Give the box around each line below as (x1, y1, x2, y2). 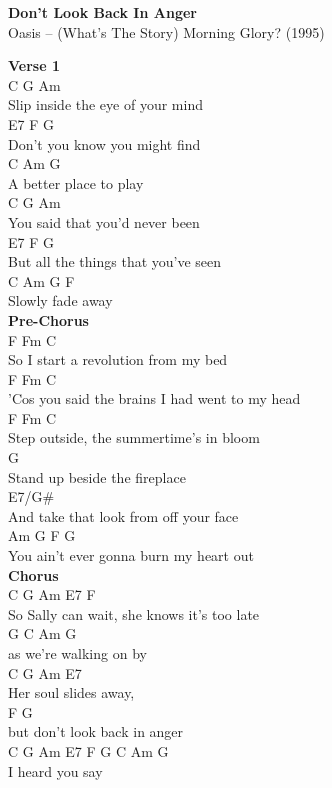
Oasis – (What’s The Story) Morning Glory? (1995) (8, 21, 325, 42)
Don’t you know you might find (8, 133, 201, 154)
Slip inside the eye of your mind (8, 94, 203, 115)
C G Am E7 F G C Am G (8, 740, 169, 761)
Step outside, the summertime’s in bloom (8, 427, 260, 448)
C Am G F (8, 270, 75, 291)
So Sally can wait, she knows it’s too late (8, 603, 260, 624)
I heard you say (8, 760, 103, 781)
